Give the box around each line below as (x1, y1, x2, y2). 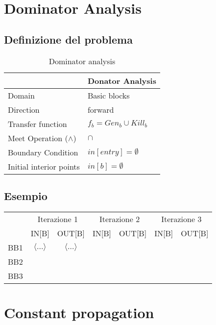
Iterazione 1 (37, 213, 78, 225)
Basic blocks (87, 89, 130, 101)
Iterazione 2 (99, 213, 140, 225)
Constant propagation (4, 302, 154, 322)
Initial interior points (8, 160, 80, 172)
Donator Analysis (87, 75, 156, 86)
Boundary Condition (8, 146, 78, 158)
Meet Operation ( (8, 132, 68, 144)
